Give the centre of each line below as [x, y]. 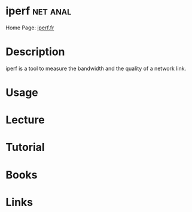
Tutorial [25, 147]
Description [35, 52]
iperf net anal [39, 11]
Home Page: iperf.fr [30, 28]
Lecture [25, 120]
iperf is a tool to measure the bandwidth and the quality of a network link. [96, 68]
